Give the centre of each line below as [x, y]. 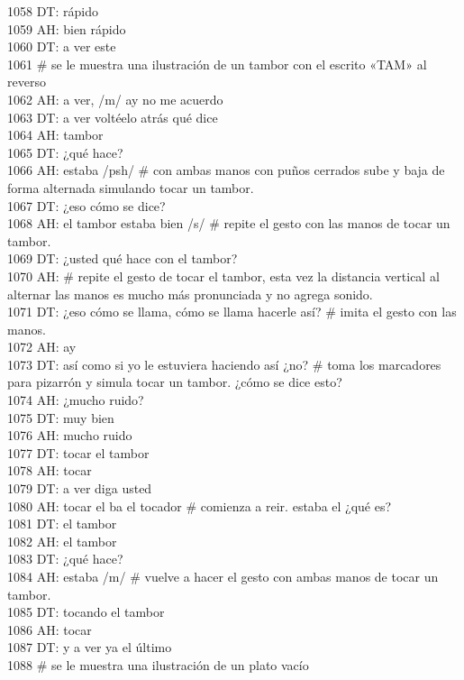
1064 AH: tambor [55, 135]
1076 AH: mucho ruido [70, 435]
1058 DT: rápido [53, 11]
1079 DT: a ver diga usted [80, 488]
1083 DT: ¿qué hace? [65, 559]
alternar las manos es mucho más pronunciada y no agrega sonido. [190, 294]
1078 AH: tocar [50, 470]
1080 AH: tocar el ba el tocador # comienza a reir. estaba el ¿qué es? [200, 505]
